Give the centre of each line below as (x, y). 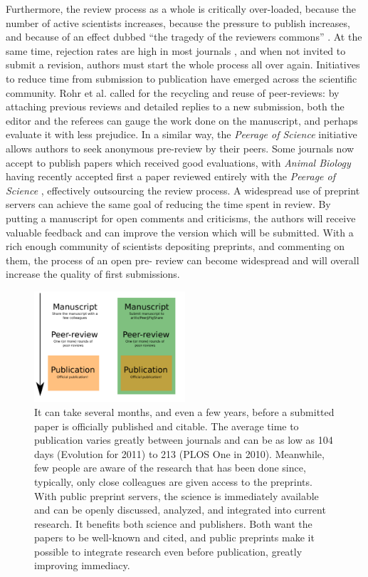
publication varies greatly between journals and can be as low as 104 (184, 440)
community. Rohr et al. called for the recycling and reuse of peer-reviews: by (173, 92)
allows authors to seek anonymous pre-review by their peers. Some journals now (180, 148)
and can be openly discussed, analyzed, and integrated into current (180, 510)
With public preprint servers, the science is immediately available (177, 495)
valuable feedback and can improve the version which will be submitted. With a (180, 232)
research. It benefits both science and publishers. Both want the (173, 523)
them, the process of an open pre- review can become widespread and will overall (183, 260)
